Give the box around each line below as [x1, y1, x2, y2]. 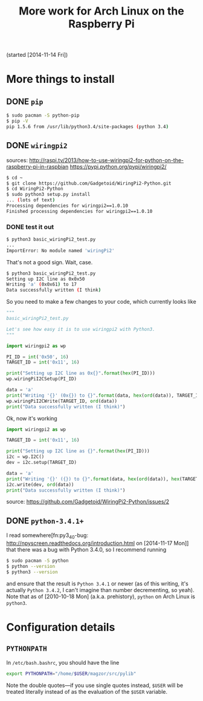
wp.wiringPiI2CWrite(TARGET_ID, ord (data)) [6, 398, 118, 404]
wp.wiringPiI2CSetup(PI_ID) [6, 376, 77, 382]
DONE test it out [6, 223, 54, 231]
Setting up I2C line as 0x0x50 [6, 276, 85, 282]
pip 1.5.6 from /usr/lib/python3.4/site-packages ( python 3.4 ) [6, 123, 169, 129]
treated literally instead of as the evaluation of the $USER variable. [6, 688, 168, 695]
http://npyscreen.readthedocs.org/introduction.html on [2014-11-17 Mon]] [6, 540, 189, 547]
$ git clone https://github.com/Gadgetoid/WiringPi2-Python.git [6, 180, 172, 186]
